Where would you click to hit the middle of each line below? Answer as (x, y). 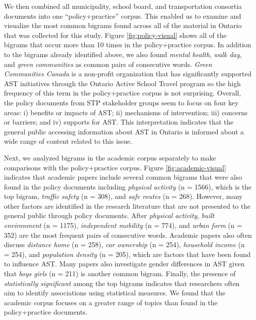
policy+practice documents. (46, 312)
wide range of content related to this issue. (68, 141)
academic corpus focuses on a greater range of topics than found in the (111, 302)
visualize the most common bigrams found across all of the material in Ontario (123, 25)
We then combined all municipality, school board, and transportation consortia (123, 6)
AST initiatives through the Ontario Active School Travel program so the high (123, 83)
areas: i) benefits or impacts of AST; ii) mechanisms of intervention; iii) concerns (126, 112)
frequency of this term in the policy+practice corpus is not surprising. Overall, (123, 93)
